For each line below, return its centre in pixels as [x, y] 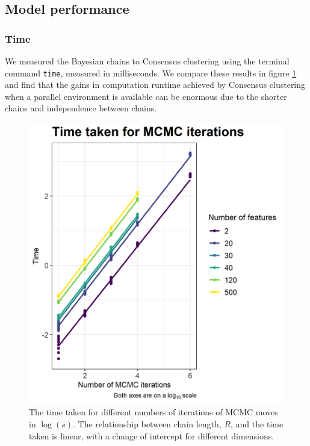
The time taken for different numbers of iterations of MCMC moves [153, 412]
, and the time [257, 424]
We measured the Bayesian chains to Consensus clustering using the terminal [147, 61]
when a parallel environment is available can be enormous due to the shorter [146, 96]
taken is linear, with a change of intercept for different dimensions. [152, 435]
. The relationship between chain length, [147, 424]
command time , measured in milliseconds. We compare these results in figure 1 [151, 73]
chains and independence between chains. [81, 108]
